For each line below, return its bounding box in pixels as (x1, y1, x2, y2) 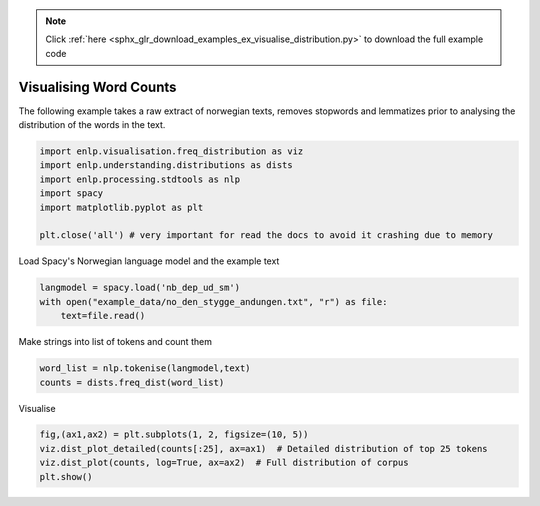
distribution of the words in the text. (18, 119, 166, 131)
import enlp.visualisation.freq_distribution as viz (39, 146, 304, 157)
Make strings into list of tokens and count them (18, 336, 212, 348)
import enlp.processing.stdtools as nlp (39, 173, 240, 185)
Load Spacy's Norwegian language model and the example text (18, 255, 280, 267)
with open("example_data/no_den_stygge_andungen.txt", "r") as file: (39, 296, 388, 307)
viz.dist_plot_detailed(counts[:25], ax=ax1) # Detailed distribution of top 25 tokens (39, 443, 489, 454)
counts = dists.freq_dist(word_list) (39, 376, 225, 388)
